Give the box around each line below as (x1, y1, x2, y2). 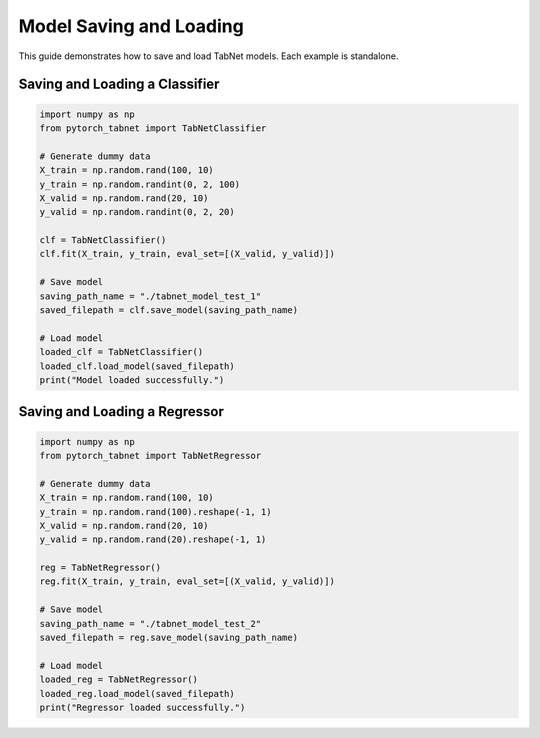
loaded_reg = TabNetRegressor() (39, 674, 199, 685)
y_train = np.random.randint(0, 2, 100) (39, 178, 240, 190)
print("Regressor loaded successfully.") (39, 701, 246, 713)
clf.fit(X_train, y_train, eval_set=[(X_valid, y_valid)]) (39, 248, 335, 260)
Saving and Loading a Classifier (18, 76, 220, 93)
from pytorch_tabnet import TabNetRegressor (39, 450, 262, 461)
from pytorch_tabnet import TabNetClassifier (39, 122, 267, 134)
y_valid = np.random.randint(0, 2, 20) (39, 206, 235, 218)
